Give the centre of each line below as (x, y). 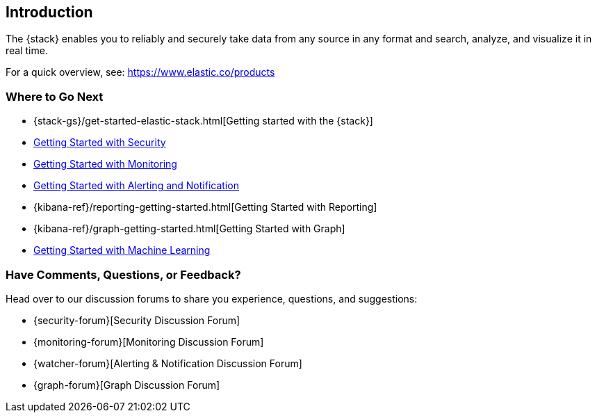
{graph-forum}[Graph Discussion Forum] (127, 385)
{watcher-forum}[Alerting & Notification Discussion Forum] (168, 363)
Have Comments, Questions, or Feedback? (123, 274)
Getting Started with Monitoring (105, 164)
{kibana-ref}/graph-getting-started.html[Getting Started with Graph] (189, 229)
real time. (27, 51)
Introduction (49, 12)
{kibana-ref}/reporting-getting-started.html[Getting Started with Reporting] (205, 207)
